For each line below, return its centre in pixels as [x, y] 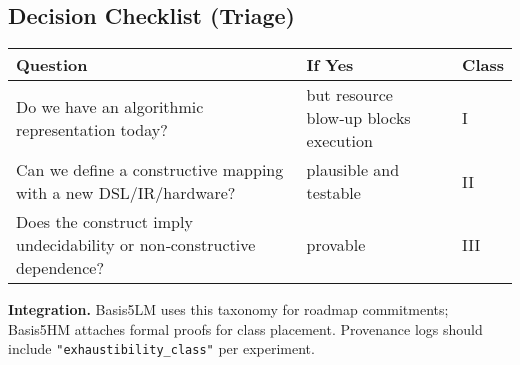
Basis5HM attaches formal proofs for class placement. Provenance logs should [245, 328]
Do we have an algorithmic [110, 106]
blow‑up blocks [358, 118]
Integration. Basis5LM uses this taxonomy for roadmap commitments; [228, 309]
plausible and [353, 170]
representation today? [92, 129]
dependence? [60, 268]
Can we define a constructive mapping [150, 170]
